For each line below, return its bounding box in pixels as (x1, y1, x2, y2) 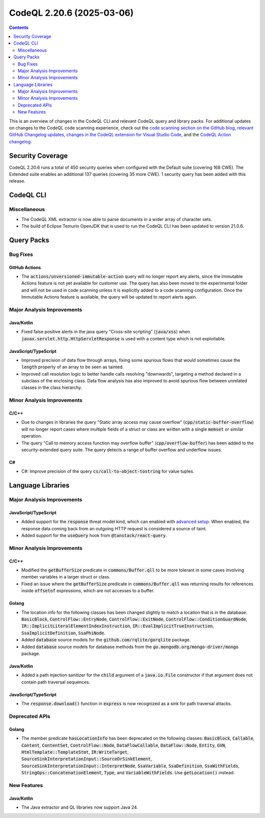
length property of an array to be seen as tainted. (21, 364, 124, 370)
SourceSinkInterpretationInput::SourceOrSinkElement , (21, 756, 152, 762)
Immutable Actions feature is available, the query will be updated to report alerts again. (21, 294, 197, 300)
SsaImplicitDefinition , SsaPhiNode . (21, 630, 106, 636)
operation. (21, 433, 42, 439)
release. (9, 178, 26, 184)
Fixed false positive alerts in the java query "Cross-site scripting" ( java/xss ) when (21, 329, 190, 335)
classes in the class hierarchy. (21, 384, 82, 390)
